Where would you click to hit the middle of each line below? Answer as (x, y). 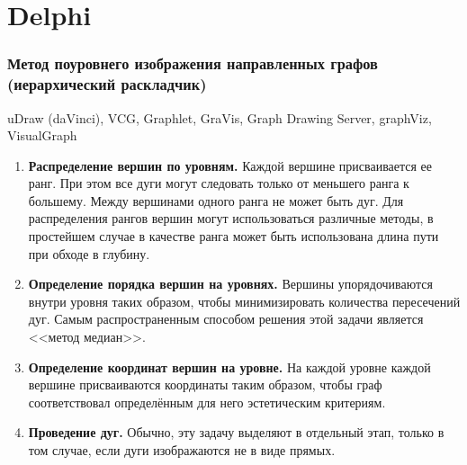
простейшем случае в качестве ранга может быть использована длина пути (233, 236)
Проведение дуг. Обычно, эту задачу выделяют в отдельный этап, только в (236, 432)
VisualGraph (42, 135)
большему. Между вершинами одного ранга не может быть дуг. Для (216, 200)
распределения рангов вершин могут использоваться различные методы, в (231, 218)
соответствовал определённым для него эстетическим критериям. (207, 402)
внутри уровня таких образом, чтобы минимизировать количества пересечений (244, 301)
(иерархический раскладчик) (107, 84)
